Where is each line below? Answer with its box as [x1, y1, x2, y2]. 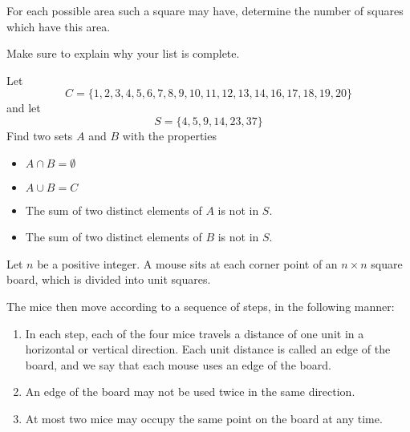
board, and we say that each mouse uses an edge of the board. [25, 356, 331, 373]
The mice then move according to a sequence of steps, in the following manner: [6, 297, 395, 314]
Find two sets [6, 127, 73, 143]
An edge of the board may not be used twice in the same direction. [25, 383, 355, 400]
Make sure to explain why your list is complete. [6, 45, 240, 62]
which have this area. [6, 18, 111, 34]
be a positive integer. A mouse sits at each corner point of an [37, 255, 338, 272]
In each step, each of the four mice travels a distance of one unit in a [25, 325, 364, 341]
